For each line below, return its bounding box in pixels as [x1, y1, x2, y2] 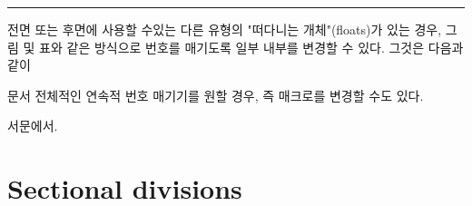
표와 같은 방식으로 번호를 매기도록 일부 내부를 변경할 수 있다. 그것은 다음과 [39, 37, 464, 56]
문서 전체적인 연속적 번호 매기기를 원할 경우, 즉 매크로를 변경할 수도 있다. [7, 85, 424, 104]
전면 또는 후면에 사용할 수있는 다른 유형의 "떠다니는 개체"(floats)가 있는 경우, [7, 20, 442, 38]
